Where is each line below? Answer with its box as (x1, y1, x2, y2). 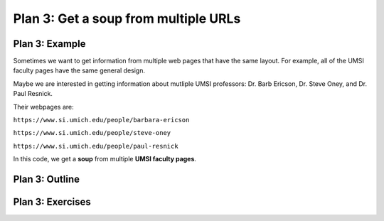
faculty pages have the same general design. (13, 66, 146, 75)
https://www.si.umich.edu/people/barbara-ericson (13, 116, 190, 124)
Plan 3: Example (13, 38, 86, 50)
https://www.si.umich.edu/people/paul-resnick (13, 142, 178, 150)
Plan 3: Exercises (13, 196, 92, 208)
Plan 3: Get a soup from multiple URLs (13, 11, 241, 26)
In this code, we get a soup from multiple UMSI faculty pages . (13, 155, 197, 163)
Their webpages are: (13, 102, 74, 111)
